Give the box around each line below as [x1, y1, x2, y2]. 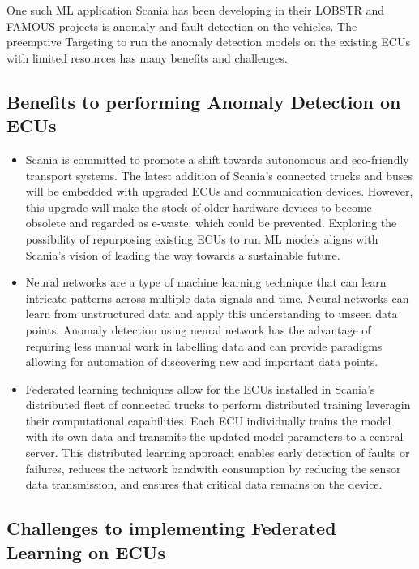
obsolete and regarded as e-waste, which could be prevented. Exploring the [25, 214, 397, 231]
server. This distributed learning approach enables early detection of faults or [25, 444, 410, 461]
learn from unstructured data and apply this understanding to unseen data [25, 305, 398, 322]
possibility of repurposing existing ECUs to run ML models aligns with [25, 230, 378, 247]
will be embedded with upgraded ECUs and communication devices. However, [25, 183, 413, 200]
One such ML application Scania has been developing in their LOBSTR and [6, 2, 385, 18]
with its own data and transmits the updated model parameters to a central [25, 428, 404, 445]
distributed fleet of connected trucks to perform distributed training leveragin [25, 396, 411, 413]
